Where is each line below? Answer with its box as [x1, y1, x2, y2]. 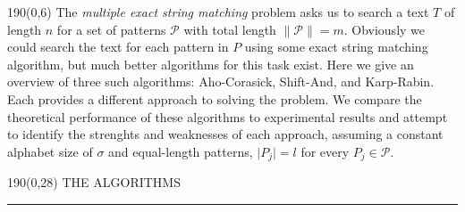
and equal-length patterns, [108, 142, 253, 160]
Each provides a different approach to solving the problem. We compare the [7, 89, 422, 108]
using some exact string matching [244, 37, 428, 56]
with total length [183, 20, 276, 38]
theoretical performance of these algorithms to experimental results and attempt [7, 107, 448, 126]
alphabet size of [7, 142, 93, 160]
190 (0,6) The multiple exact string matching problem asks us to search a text [7, 3, 429, 20]
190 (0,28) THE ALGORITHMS [7, 173, 181, 192]
